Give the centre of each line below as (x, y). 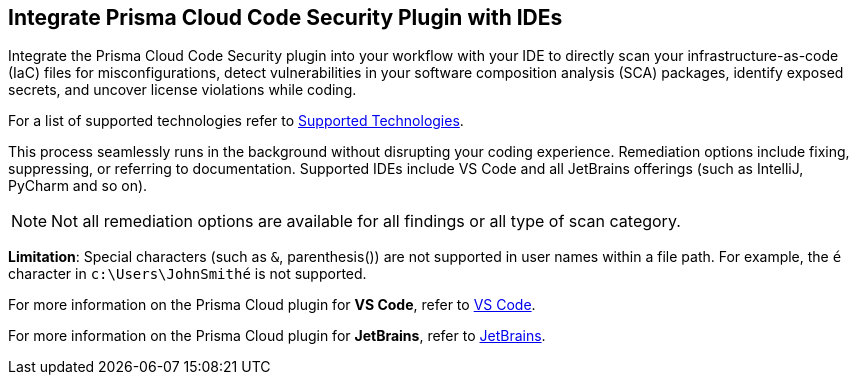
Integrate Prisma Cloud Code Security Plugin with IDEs (285, 17)
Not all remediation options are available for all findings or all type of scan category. (366, 221)
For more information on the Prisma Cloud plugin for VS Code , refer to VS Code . (272, 305)
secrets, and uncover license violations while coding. (182, 90)
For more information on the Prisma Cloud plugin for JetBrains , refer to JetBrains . (277, 336)
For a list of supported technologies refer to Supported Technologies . (236, 121)
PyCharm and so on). (78, 186)
